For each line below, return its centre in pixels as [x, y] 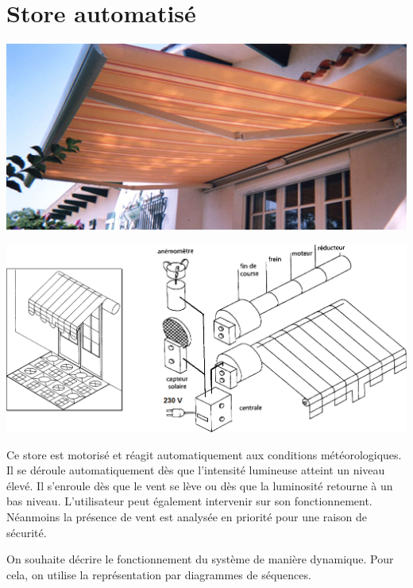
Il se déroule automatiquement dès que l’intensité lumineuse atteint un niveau [196, 470]
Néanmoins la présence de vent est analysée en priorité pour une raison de [187, 516]
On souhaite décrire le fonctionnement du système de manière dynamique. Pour [200, 559]
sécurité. [27, 532]
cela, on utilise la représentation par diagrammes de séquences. [159, 574]
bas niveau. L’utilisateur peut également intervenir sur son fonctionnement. [189, 501]
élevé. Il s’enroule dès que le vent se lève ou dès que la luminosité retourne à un [200, 485]
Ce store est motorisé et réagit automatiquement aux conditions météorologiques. [204, 454]
